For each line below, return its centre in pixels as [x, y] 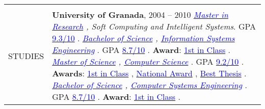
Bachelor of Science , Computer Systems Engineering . [150, 85]
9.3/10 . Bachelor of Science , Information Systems [143, 38]
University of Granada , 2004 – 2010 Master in [140, 15]
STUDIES [26, 56]
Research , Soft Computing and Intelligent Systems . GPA [154, 26]
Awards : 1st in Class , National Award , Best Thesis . [149, 73]
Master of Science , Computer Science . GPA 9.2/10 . [148, 61]
